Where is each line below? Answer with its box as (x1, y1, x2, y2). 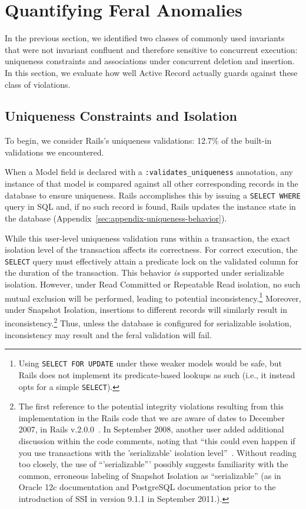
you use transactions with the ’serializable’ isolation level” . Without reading (18, 446, 297, 458)
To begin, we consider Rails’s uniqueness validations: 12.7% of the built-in (5, 134, 272, 147)
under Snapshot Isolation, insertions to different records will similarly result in (5, 303, 287, 315)
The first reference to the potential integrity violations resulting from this (18, 400, 284, 412)
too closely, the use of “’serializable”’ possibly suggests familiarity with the (18, 458, 288, 470)
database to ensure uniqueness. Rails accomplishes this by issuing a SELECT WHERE (5, 189, 301, 201)
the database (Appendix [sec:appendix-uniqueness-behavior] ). (5, 211, 227, 224)
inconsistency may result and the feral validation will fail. (5, 328, 212, 341)
